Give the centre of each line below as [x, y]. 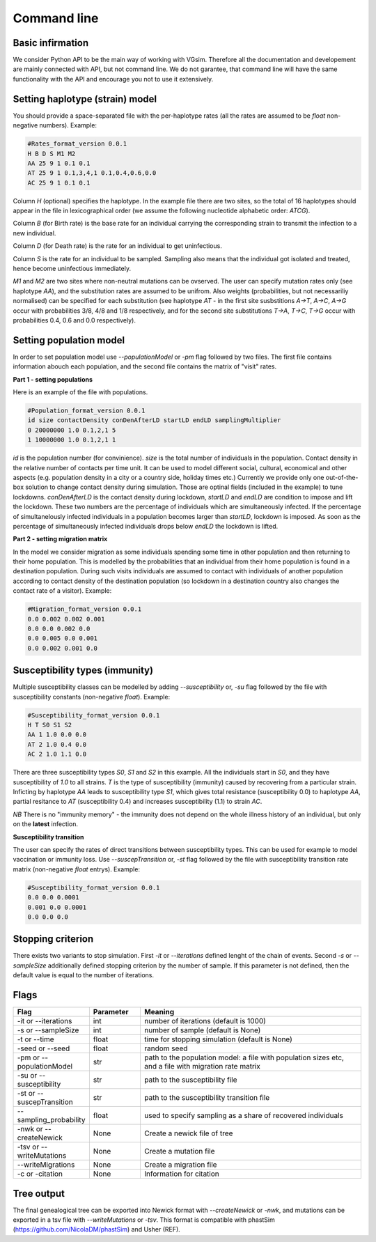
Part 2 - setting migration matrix [60, 539]
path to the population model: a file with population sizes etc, [244, 1057]
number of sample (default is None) [202, 1030]
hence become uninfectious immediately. [72, 269]
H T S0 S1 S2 [50, 725]
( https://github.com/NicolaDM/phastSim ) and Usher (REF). [96, 1229]
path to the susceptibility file [190, 1080]
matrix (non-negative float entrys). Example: [77, 869]
